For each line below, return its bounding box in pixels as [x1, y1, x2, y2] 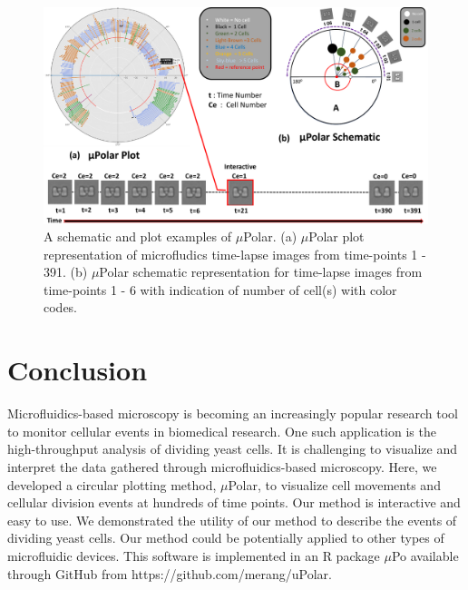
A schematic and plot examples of [44, 227, 232, 246]
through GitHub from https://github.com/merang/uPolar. [7, 564, 332, 583]
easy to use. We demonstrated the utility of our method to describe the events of [7, 510, 457, 529]
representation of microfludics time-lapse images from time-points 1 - [44, 244, 426, 263]
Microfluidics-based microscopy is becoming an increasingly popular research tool [7, 404, 458, 423]
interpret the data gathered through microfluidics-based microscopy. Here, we [7, 457, 437, 476]
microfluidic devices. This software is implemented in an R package [7, 546, 380, 565]
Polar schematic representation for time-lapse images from [99, 262, 423, 281]
